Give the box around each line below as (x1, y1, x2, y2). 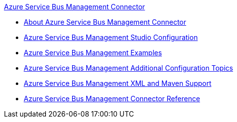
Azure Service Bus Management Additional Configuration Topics (24, 64, 233, 72)
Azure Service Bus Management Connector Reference (24, 94, 200, 103)
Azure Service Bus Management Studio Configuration (24, 33, 198, 41)
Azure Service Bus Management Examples (24, 48, 162, 57)
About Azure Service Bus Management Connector (24, 18, 187, 26)
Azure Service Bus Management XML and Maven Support (24, 79, 211, 87)
